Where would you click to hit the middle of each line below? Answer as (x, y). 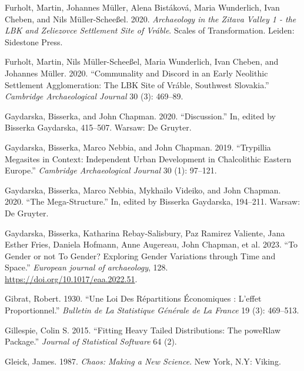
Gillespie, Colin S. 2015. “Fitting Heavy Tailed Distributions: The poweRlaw (143, 330)
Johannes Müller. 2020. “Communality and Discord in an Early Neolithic (136, 73)
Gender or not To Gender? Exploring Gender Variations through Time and (140, 255)
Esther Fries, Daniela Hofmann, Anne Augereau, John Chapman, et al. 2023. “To (151, 244)
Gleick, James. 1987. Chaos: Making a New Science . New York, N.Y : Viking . (143, 361)
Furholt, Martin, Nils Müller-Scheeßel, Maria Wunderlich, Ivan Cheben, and (142, 61)
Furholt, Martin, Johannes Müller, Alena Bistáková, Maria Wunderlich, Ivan (142, 7)
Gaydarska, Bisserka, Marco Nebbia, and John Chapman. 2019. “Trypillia (138, 147)
